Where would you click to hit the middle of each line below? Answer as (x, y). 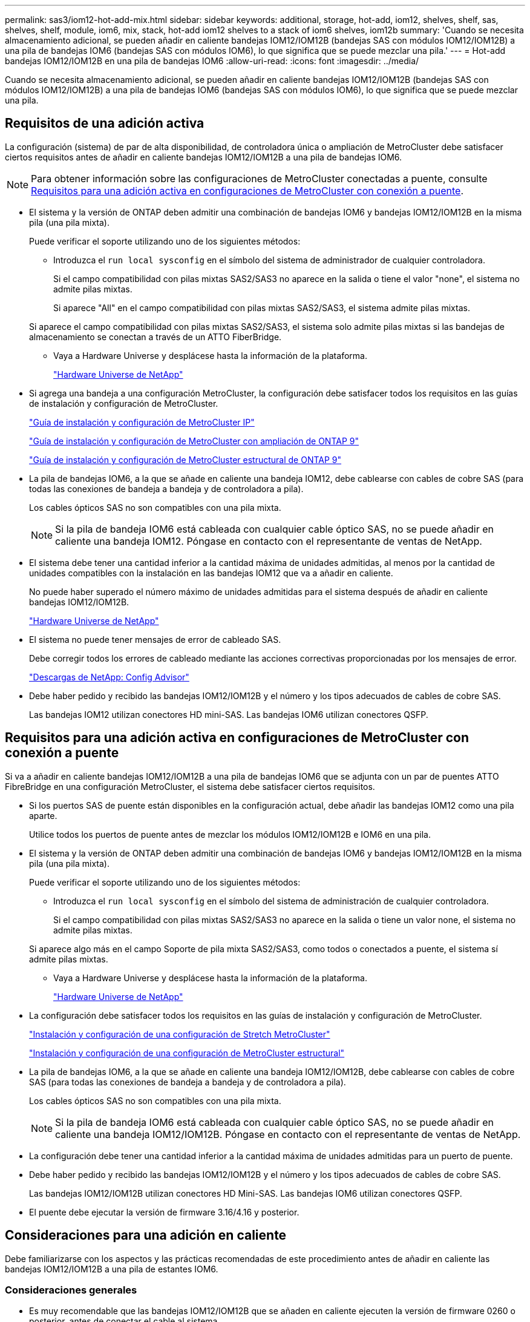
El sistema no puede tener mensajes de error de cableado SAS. (155, 639)
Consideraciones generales (71, 1290)
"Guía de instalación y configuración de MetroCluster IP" (142, 422)
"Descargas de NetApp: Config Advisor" (109, 677)
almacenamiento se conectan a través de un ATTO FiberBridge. (155, 337)
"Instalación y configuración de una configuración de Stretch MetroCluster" (180, 1034)
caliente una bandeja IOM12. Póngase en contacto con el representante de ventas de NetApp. (269, 541)
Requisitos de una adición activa (105, 123)
